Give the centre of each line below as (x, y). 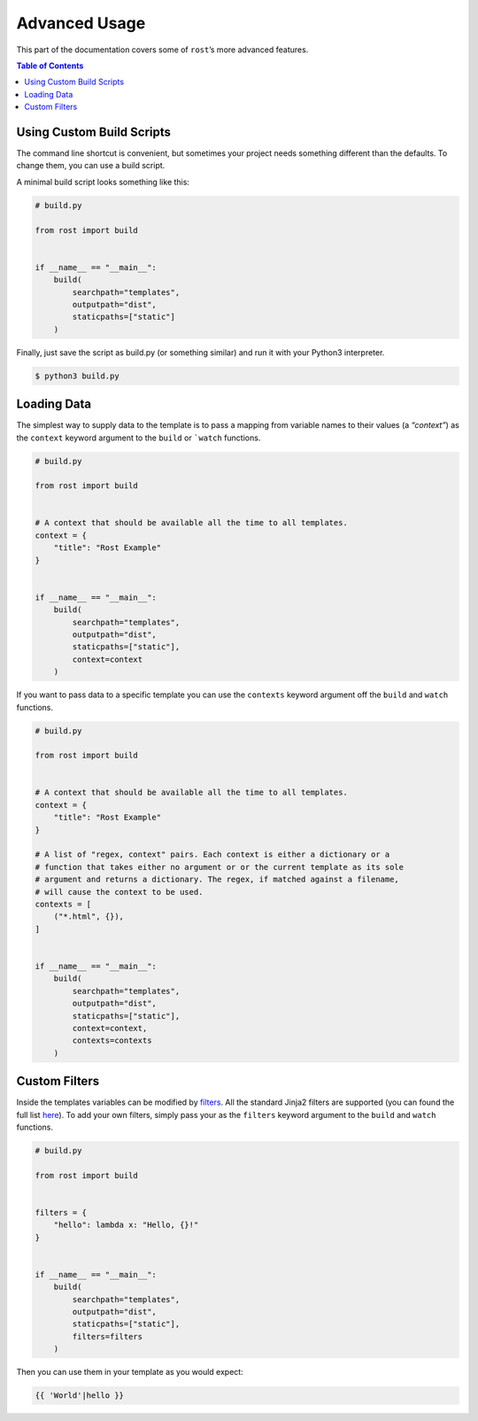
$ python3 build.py (77, 376)
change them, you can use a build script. (91, 166)
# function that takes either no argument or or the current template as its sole (220, 867)
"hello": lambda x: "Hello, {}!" (126, 1225)
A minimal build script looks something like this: (103, 182)
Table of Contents (50, 66)
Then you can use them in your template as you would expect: (130, 1372)
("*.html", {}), (89, 916)
